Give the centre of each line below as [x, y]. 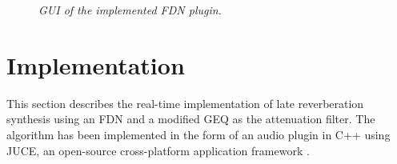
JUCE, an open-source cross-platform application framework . [158, 150]
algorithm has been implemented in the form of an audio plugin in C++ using [198, 134]
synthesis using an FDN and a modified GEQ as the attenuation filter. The [191, 119]
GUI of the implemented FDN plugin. [130, 10]
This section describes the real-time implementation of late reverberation [185, 103]
